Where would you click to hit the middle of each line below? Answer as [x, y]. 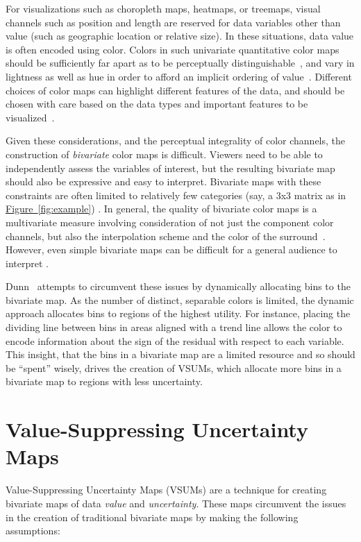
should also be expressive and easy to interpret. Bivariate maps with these [163, 181]
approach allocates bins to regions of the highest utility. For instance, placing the [178, 313]
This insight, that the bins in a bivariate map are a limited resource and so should [180, 354]
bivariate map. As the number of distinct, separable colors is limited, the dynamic [180, 299]
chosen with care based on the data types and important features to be [157, 104]
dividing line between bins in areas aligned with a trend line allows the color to [174, 327]
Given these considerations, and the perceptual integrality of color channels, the [176, 141]
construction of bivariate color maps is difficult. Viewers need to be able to [164, 154]
